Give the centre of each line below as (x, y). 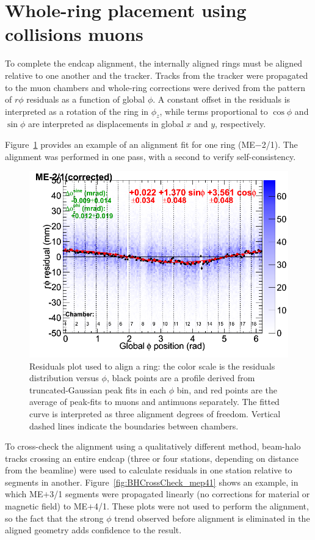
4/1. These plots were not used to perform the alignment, (201, 506)
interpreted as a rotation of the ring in (77, 111)
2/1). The (280, 144)
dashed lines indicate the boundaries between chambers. (134, 425)
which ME (24, 494)
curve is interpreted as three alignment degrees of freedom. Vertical (155, 413)
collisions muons (74, 34)
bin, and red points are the (227, 389)
